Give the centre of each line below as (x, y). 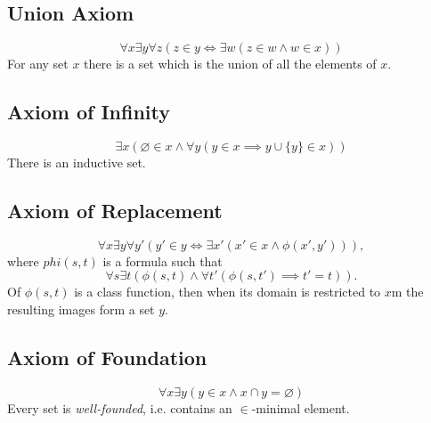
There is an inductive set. (77, 162)
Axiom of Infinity (89, 112)
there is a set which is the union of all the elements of (230, 64)
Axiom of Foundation (107, 357)
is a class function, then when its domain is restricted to (228, 292)
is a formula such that (163, 260)
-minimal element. (301, 407)
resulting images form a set (81, 309)
